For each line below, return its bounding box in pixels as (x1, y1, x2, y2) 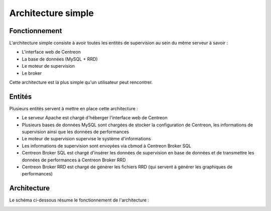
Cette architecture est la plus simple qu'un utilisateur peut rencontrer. (9, 79, 153, 85)
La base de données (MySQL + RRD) (22, 56, 98, 62)
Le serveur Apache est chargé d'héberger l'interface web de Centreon (22, 115, 168, 121)
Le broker (22, 70, 42, 76)
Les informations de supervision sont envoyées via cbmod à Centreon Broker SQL (22, 143, 192, 149)
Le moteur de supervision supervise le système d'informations (22, 136, 151, 142)
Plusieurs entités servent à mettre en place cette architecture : (9, 105, 138, 111)
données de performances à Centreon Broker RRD (22, 157, 126, 163)
